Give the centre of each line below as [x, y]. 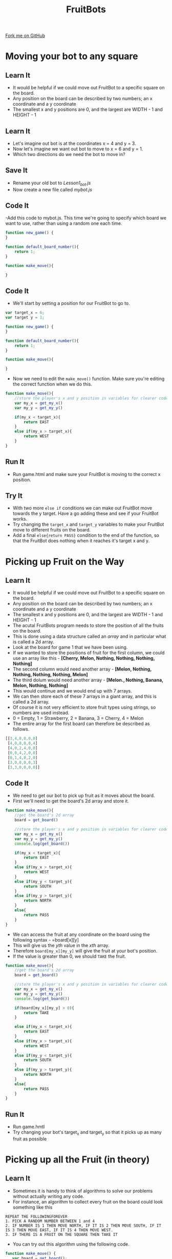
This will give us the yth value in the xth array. [61, 945]
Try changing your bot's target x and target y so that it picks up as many [87, 1133]
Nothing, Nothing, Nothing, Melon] [50, 675]
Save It [17, 170]
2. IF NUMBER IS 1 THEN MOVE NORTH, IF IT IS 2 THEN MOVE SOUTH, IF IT [83, 1226]
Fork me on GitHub [25, 36]
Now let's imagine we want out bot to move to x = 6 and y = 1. [78, 149]
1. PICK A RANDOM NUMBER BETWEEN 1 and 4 [50, 1221]
